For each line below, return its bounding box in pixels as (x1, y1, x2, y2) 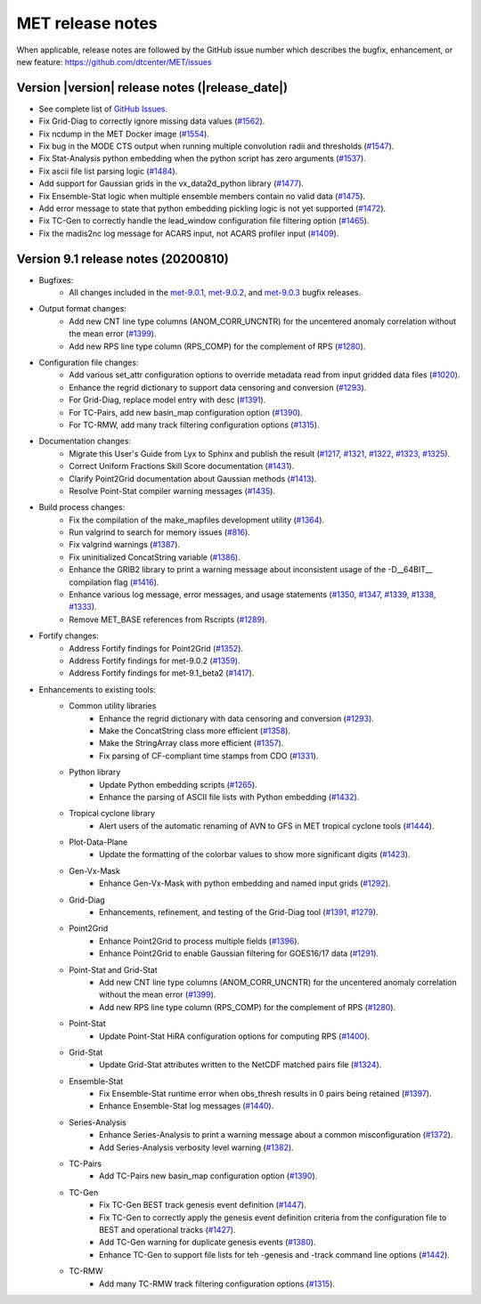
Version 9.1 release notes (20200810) (16, 251, 229, 266)
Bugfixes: (38, 274, 74, 285)
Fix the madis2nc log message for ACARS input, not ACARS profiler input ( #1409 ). (38, 228, 339, 239)
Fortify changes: (38, 630, 100, 641)
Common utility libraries (69, 701, 157, 711)
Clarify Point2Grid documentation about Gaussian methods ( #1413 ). (69, 473, 317, 484)
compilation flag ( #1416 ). (69, 577, 159, 587)
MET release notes (16, 13, 158, 33)
